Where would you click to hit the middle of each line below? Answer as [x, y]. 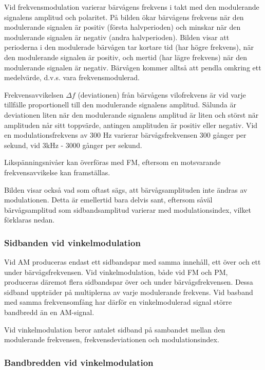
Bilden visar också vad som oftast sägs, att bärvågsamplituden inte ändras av [126, 189]
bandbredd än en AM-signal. [49, 312]
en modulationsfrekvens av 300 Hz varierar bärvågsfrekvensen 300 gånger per [125, 135]
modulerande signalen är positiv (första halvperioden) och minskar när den [122, 27]
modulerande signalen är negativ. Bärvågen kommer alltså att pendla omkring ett [133, 67]
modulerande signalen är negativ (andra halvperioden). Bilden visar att [117, 37]
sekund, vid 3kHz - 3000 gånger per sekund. [73, 145]
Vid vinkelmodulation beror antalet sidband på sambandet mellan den [115, 329]
